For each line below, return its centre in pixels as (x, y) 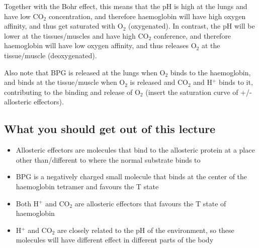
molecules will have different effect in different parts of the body (115, 240)
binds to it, (236, 82)
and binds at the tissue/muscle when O (65, 82)
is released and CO (159, 82)
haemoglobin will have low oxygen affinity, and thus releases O (100, 45)
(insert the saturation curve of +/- (199, 92)
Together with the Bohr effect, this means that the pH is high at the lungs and (126, 6)
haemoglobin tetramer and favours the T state (87, 186)
